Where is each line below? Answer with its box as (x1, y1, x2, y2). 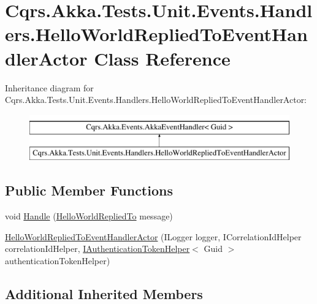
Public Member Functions (5, 181, 173, 200)
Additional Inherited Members (5, 284, 203, 303)
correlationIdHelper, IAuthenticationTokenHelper (5, 242, 190, 255)
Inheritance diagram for (5, 81, 94, 94)
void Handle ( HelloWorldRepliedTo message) (5, 210, 173, 222)
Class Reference (94, 45, 231, 70)
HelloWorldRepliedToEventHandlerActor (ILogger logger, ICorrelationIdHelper (5, 230, 302, 243)
